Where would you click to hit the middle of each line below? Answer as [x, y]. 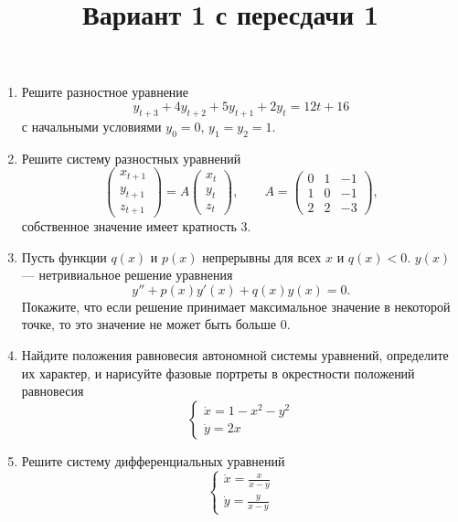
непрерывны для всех [262, 256]
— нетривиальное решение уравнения [127, 275]
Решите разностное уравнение [105, 92]
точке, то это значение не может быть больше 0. [156, 324]
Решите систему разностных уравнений [131, 158]
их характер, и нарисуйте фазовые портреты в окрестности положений [218, 373]
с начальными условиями [91, 126]
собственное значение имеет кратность [129, 226]
